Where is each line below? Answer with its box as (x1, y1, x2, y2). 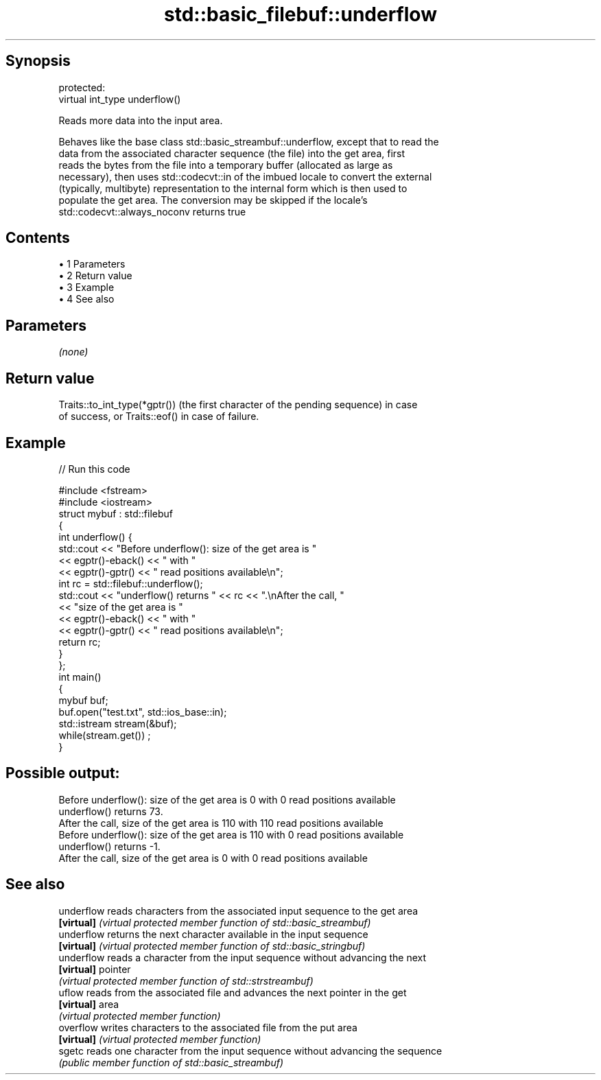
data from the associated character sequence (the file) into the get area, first (58, 147, 405, 159)
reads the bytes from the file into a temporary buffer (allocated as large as (58, 159, 393, 171)
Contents (5, 229, 70, 247)
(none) (58, 346, 89, 358)
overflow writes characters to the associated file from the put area (58, 1021, 357, 1033)
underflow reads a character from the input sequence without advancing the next (58, 951, 427, 963)
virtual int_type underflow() (58, 93, 181, 105)
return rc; (58, 635, 101, 648)
